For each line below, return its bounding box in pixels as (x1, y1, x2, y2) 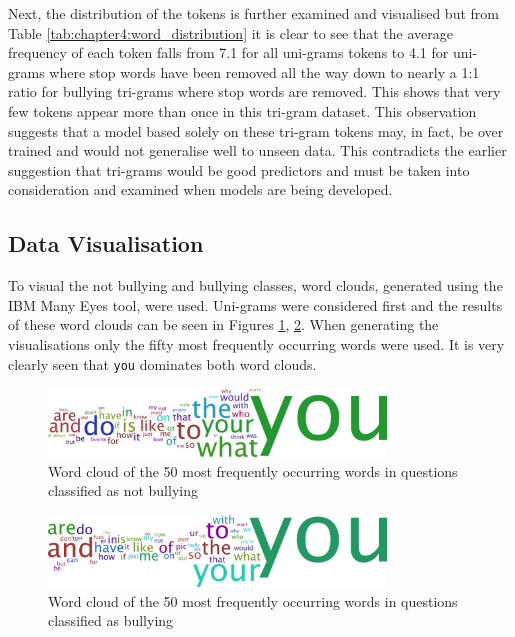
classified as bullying (48, 610, 174, 631)
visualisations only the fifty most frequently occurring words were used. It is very (8, 333, 505, 354)
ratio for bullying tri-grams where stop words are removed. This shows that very (8, 81, 501, 102)
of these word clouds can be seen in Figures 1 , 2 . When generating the (8, 314, 439, 335)
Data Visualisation (8, 228, 204, 259)
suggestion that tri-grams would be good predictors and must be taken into (8, 159, 470, 180)
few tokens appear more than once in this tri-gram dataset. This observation (8, 100, 477, 121)
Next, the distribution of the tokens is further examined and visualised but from (8, 3, 499, 23)
